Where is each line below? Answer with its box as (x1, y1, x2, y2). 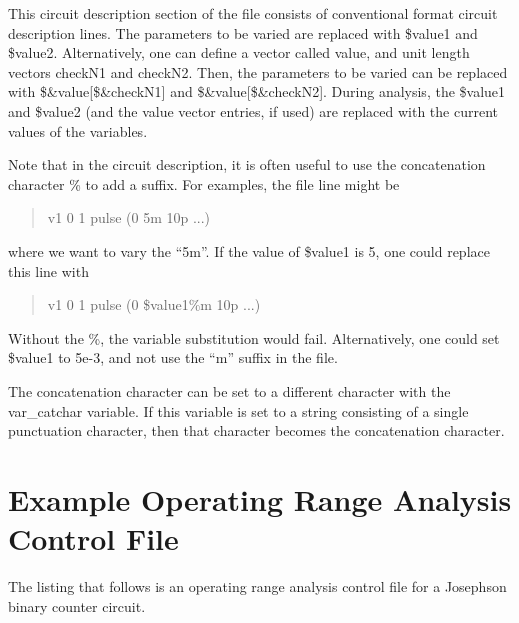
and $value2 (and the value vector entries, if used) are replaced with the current (8, 100, 498, 121)
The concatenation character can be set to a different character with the (8, 380, 451, 401)
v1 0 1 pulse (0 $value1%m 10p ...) (47, 294, 261, 315)
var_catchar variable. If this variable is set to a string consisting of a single (8, 400, 469, 421)
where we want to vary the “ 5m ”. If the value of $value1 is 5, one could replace (8, 240, 490, 261)
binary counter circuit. (8, 595, 146, 616)
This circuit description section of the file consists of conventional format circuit (8, 3, 498, 23)
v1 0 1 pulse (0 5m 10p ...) (47, 207, 211, 228)
